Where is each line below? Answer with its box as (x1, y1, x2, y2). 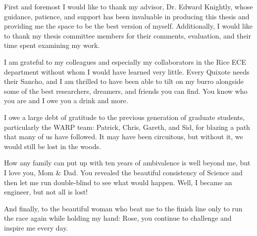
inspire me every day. (4, 222, 68, 233)
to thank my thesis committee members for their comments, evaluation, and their (4, 30, 251, 40)
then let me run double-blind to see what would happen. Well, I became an (4, 177, 232, 187)
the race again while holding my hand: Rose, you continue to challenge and (4, 213, 232, 223)
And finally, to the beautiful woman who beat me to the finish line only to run (4, 203, 243, 213)
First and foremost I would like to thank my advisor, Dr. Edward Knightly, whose (4, 1, 253, 11)
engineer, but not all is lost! (4, 187, 88, 197)
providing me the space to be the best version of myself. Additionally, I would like (4, 21, 253, 31)
